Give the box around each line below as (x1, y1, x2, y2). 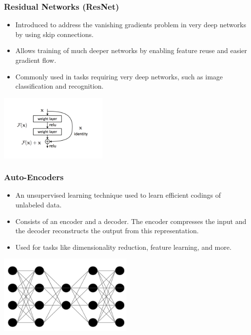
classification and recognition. (15, 81, 104, 91)
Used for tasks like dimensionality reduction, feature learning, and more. (15, 242, 232, 252)
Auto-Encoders (4, 171, 64, 183)
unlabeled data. (15, 200, 62, 210)
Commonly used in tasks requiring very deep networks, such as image (15, 71, 223, 81)
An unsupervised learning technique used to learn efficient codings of (15, 190, 221, 200)
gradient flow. (15, 55, 57, 65)
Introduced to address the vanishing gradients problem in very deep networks (15, 19, 246, 30)
